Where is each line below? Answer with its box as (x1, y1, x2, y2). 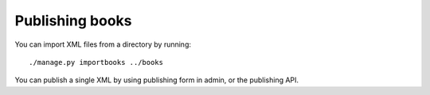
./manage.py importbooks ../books (29, 58, 163, 66)
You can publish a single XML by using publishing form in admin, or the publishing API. (14, 75, 299, 85)
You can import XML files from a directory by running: (14, 40, 191, 49)
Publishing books (14, 12, 132, 29)
